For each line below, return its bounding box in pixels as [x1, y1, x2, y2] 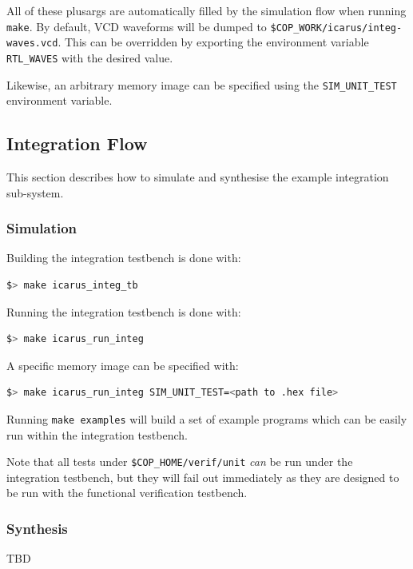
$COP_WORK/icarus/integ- [270, 22, 403, 34]
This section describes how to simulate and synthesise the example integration [6, 169, 389, 185]
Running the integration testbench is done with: [6, 303, 241, 320]
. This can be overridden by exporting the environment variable [58, 34, 369, 50]
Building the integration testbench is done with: [6, 249, 241, 266]
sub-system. [6, 184, 64, 201]
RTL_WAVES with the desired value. [6, 49, 173, 66]
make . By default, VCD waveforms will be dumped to [6, 18, 267, 34]
